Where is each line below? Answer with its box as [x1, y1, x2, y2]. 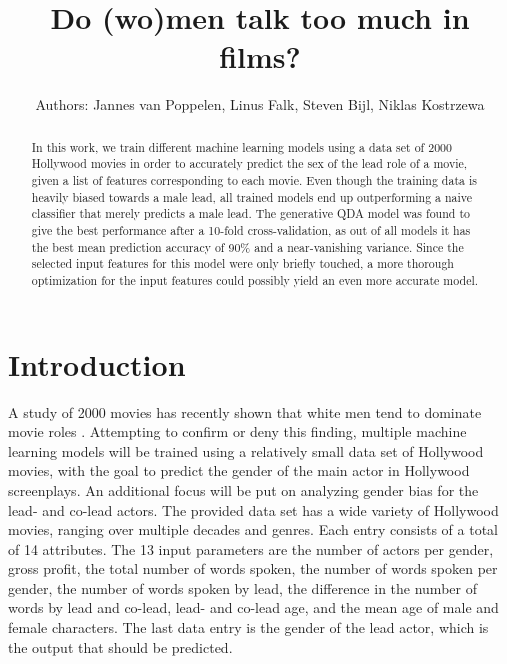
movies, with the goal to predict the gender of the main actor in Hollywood [8, 460, 470, 481]
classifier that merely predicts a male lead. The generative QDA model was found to [31, 205, 470, 222]
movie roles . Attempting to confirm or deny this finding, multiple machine [8, 421, 467, 442]
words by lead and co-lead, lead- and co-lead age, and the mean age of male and [8, 597, 499, 618]
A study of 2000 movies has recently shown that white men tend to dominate [8, 401, 482, 422]
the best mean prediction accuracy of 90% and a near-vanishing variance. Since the [31, 238, 464, 255]
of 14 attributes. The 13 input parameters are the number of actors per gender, [8, 538, 494, 559]
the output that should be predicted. [8, 636, 233, 657]
